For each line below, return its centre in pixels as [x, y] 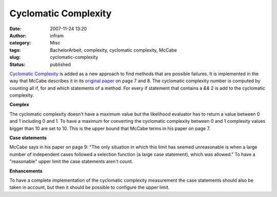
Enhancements [26, 171]
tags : [15, 50]
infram [57, 35]
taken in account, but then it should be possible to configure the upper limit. [90, 187]
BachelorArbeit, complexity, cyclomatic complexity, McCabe [113, 50]
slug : [15, 57]
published [61, 64]
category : [20, 43]
